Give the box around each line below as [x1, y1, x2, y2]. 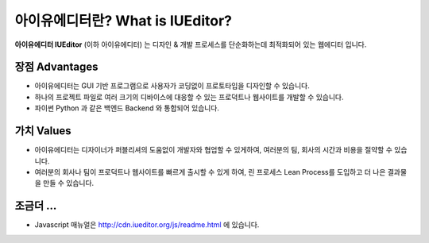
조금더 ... [14, 199, 57, 213]
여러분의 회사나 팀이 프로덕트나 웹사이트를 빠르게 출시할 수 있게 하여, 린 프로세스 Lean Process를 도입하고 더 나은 [34, 167, 386, 176]
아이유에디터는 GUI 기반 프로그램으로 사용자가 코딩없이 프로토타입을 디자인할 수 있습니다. [34, 81, 310, 91]
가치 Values [14, 124, 71, 138]
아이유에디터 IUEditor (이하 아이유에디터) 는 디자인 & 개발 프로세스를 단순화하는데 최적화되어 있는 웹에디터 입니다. [14, 40, 367, 49]
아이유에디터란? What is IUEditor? [14, 12, 232, 29]
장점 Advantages [14, 60, 99, 74]
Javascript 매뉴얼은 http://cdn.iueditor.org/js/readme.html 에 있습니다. [34, 220, 260, 229]
